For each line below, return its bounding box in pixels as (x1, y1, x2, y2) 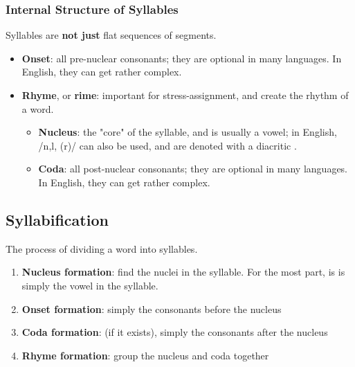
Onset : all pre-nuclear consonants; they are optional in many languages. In (21, 51, 342, 65)
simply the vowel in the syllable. (21, 278, 158, 292)
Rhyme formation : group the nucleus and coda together (21, 348, 269, 362)
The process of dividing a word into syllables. (6, 241, 198, 256)
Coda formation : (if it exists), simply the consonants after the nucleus (21, 325, 328, 339)
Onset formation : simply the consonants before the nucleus (21, 301, 282, 316)
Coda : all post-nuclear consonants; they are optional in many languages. (38, 161, 348, 176)
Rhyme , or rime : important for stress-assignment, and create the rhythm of (21, 88, 349, 102)
